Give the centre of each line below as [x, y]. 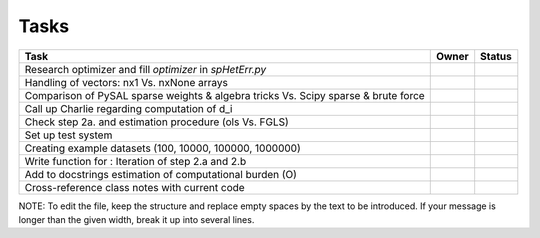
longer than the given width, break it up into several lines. [136, 219]
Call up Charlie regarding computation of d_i [128, 108]
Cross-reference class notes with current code [134, 187]
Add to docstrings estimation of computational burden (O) [160, 174]
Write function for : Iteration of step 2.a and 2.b [135, 161]
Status [496, 56]
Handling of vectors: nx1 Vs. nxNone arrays [126, 82]
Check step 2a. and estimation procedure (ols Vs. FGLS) [156, 122]
